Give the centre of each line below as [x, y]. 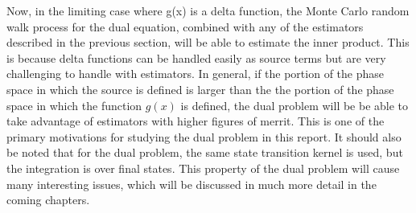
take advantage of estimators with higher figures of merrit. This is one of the [196, 121]
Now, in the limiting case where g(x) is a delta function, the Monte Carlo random [208, 10]
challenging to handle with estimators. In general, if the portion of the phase [195, 74]
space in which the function [74, 105]
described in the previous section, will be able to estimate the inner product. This [208, 42]
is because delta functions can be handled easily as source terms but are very [196, 57]
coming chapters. [48, 200]
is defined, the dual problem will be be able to [294, 105]
